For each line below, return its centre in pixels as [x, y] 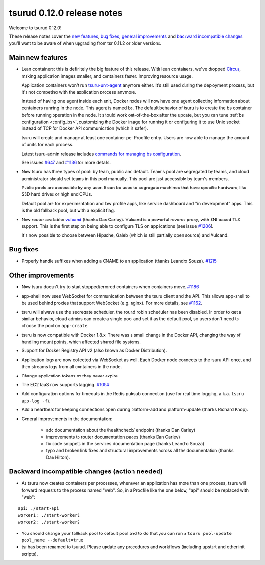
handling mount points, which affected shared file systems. [81, 342]
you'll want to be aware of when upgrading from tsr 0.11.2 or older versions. [85, 43]
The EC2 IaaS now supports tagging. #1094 [66, 384]
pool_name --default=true [53, 540]
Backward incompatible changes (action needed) [86, 472]
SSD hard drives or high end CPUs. [57, 194]
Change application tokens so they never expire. [70, 376]
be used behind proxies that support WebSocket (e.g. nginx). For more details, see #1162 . [112, 303]
